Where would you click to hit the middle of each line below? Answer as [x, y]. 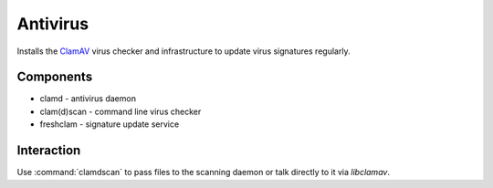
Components [55, 77]
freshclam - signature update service [110, 124]
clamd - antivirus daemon [88, 99]
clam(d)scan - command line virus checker [121, 111]
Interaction [49, 151]
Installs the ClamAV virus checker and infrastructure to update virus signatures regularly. [184, 51]
